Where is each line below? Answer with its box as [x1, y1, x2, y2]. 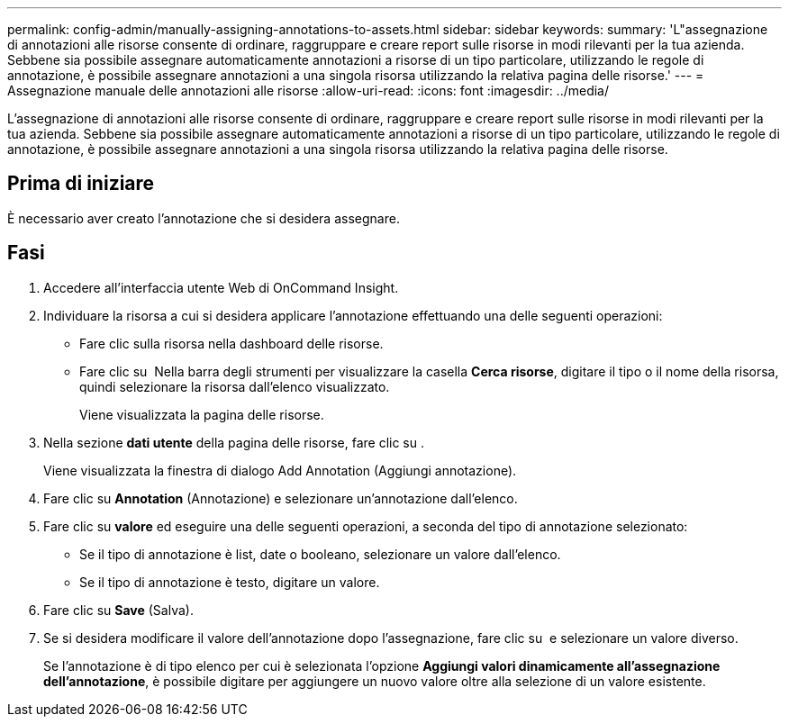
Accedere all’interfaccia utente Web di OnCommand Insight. [43, 279, 399, 295]
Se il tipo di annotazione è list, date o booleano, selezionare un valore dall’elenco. [79, 546, 561, 562]
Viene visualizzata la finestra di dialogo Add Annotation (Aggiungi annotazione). [43, 462, 517, 478]
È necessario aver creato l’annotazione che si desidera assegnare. [7, 210, 400, 226]
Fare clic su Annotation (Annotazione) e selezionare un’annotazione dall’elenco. [43, 490, 518, 506]
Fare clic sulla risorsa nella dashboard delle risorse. [79, 335, 384, 351]
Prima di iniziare [7, 172, 155, 195]
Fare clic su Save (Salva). [43, 602, 194, 618]
